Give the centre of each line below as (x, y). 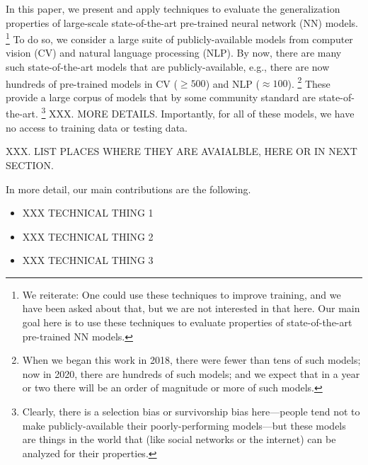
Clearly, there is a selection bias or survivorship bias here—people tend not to (191, 412)
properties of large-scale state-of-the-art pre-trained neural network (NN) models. (182, 22)
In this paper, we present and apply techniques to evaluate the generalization (173, 8)
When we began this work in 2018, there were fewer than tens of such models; (191, 360)
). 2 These (309, 82)
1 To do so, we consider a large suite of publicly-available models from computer (179, 38)
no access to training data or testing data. (97, 127)
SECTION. (30, 165)
